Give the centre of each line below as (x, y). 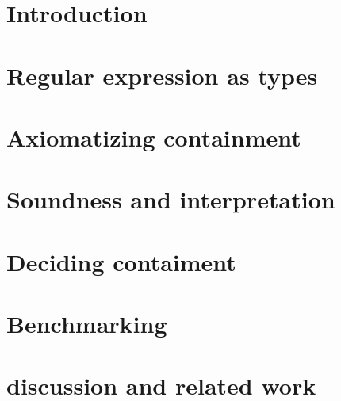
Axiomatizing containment (154, 137)
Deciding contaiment (121, 261)
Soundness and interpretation (171, 199)
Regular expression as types (162, 75)
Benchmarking (87, 324)
